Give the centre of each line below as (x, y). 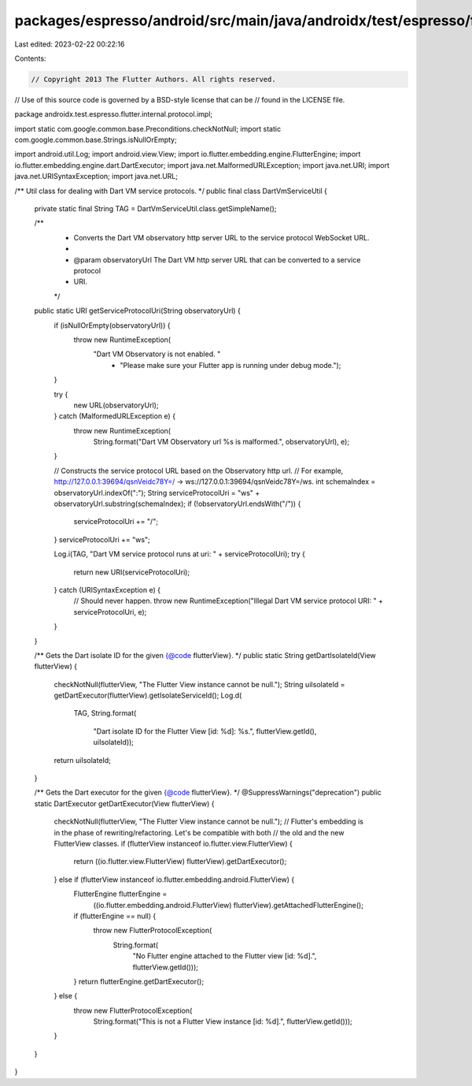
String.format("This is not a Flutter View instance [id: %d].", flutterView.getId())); (223, 1021)
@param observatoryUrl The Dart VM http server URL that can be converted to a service (217, 259)
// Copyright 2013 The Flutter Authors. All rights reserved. (153, 79)
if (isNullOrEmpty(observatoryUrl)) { (112, 325)
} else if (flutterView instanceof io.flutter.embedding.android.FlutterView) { (174, 880)
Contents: (30, 58)
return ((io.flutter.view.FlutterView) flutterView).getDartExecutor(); (180, 861)
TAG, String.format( (105, 713)
